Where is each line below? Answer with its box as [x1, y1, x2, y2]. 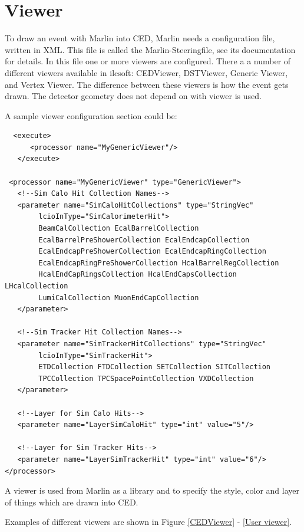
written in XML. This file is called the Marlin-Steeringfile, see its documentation [5, 43, 296, 55]
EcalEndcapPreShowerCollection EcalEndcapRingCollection [38, 247, 266, 256]
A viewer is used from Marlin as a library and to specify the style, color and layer [5, 484, 299, 497]
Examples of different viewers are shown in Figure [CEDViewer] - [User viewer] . [5, 515, 292, 528]
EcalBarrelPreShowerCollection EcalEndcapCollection [38, 235, 250, 244]
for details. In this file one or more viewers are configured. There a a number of [5, 55, 291, 67]
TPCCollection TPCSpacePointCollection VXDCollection [38, 374, 254, 383]
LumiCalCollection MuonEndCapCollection [38, 293, 199, 302]
